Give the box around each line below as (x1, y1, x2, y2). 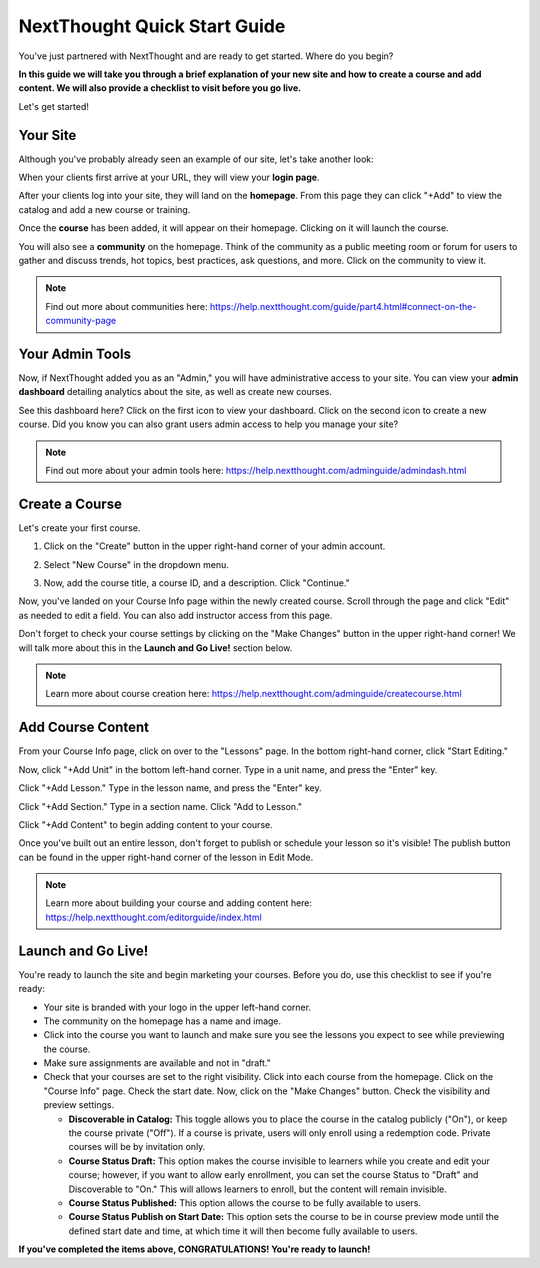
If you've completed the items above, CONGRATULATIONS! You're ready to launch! (18, 1243, 371, 1255)
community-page (45, 315, 117, 327)
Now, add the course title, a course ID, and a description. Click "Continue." (43, 577, 350, 589)
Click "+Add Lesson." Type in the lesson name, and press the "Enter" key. (18, 782, 322, 794)
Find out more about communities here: (45, 300, 209, 312)
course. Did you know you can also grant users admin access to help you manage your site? (18, 418, 399, 430)
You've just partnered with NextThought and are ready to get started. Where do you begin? (18, 50, 394, 62)
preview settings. (43, 1099, 115, 1111)
